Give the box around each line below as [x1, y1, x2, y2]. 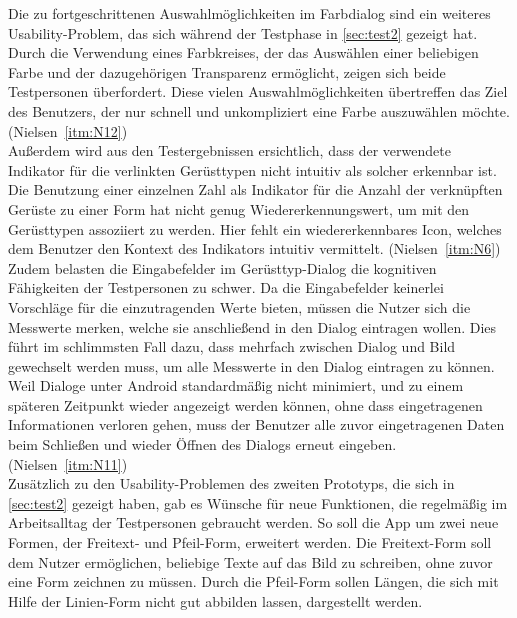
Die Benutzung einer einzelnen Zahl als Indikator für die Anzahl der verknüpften [8, 179, 503, 200]
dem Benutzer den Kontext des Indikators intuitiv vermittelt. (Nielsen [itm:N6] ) [8, 238, 501, 259]
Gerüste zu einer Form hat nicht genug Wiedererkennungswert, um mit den [8, 198, 470, 219]
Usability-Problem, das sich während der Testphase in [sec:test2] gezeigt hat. [8, 22, 478, 43]
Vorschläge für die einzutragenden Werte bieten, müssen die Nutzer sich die [8, 296, 471, 317]
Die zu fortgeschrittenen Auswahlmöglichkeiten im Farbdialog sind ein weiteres [8, 3, 491, 23]
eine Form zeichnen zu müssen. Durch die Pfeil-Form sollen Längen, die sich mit [8, 571, 499, 592]
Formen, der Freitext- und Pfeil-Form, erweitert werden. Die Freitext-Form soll [8, 532, 492, 553]
